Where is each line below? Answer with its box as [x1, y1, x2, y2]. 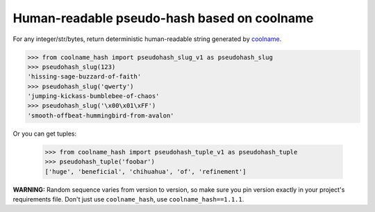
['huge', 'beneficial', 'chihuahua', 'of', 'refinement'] [44, 168, 247, 175]
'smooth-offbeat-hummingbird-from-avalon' [27, 111, 174, 120]
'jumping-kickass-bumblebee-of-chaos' [27, 92, 160, 100]
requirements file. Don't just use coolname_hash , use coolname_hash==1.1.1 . [12, 195, 244, 203]
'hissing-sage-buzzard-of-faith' [27, 73, 142, 81]
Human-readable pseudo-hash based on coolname [12, 10, 314, 26]
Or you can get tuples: [12, 129, 76, 138]
